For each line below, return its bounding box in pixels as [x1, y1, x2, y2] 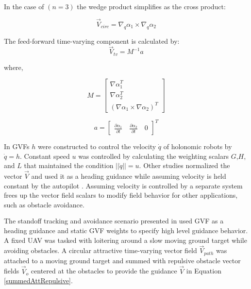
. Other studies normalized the [139, 160, 230, 170]
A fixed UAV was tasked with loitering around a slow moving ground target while [4, 235, 247, 245]
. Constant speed [19, 151, 70, 161]
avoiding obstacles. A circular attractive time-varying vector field [4, 245, 197, 255]
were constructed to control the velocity [37, 141, 156, 152]
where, [4, 62, 23, 72]
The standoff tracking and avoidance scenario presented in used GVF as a [4, 216, 224, 226]
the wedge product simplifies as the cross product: [77, 1, 226, 11]
